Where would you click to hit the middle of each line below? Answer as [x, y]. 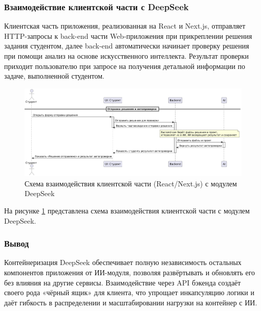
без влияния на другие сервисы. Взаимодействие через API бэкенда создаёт [123, 282]
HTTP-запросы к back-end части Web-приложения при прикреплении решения [128, 35]
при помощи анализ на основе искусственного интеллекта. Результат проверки [126, 56]
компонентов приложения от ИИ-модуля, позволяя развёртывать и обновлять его [130, 272]
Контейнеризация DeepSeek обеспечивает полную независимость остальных [123, 262]
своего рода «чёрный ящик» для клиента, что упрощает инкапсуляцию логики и [129, 292]
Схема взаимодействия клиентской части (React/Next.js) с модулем [131, 183]
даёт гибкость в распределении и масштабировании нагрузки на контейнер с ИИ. [131, 302]
